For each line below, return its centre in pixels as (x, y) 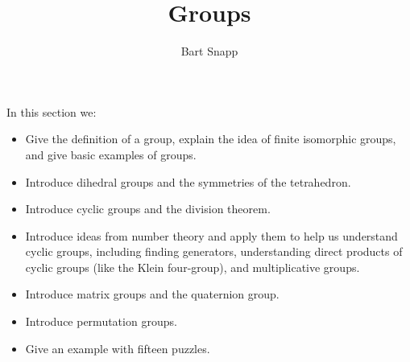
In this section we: (52, 111)
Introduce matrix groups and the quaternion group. (152, 294)
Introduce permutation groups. (101, 321)
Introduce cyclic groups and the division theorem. (148, 209)
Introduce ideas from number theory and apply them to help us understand (211, 235)
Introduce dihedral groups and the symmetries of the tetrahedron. (188, 181)
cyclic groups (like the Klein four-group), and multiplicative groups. (193, 267)
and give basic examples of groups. (111, 154)
